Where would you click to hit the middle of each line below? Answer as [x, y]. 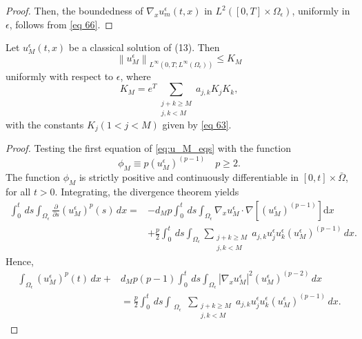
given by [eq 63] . [197, 124]
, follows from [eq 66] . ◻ [61, 24]
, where [135, 76]
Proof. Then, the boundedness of [74, 10]
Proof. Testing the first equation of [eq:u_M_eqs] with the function [149, 148]
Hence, [20, 261]
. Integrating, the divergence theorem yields [147, 192]
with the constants [45, 124]
